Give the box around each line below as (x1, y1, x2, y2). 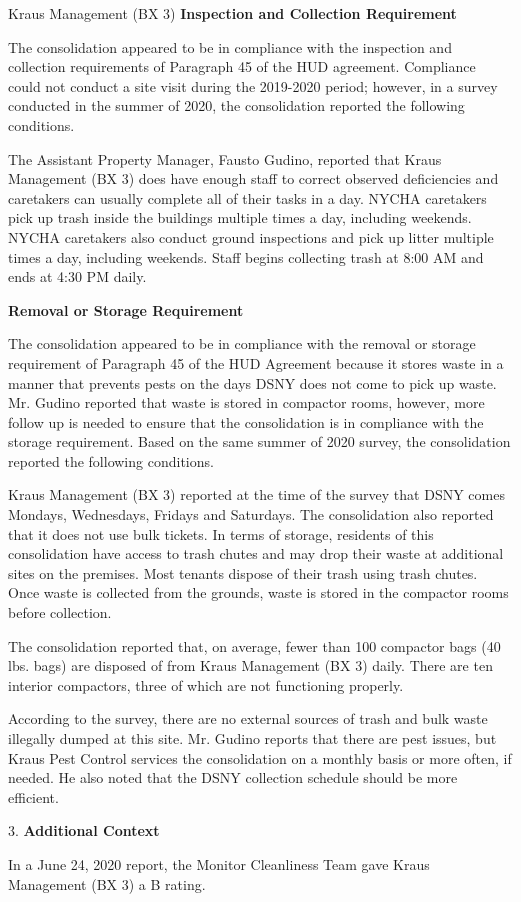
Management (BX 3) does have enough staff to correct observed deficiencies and (8, 168, 499, 189)
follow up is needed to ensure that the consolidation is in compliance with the (8, 411, 484, 432)
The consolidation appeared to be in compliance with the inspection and (8, 36, 452, 57)
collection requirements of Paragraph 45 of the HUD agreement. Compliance (8, 56, 476, 77)
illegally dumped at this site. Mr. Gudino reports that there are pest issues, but (8, 728, 497, 748)
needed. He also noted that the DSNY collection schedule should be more (8, 767, 458, 788)
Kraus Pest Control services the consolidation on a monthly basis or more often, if (8, 747, 512, 768)
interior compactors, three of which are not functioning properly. (8, 674, 404, 695)
